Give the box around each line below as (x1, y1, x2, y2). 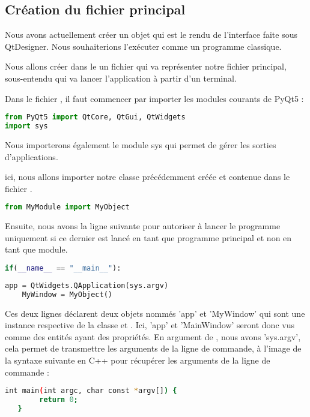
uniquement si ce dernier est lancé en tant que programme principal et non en (5, 231, 292, 244)
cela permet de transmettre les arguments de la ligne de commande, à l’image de (5, 342, 302, 355)
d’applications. (5, 150, 58, 163)
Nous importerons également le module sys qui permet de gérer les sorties (5, 138, 276, 151)
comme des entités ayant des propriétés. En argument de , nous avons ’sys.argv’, (5, 330, 301, 343)
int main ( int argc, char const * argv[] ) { (5, 386, 177, 395)
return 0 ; (39, 395, 78, 404)
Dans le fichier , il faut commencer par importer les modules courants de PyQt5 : (5, 92, 304, 104)
